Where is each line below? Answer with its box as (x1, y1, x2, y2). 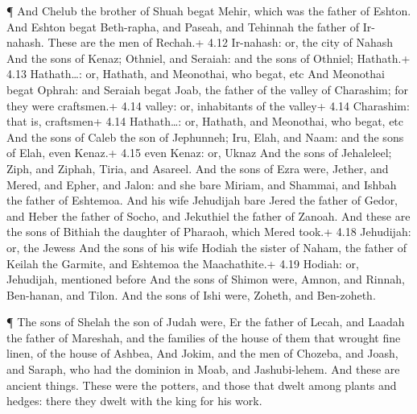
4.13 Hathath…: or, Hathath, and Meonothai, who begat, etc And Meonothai (6, 65, 385, 82)
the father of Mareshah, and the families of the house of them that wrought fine (6, 329, 401, 346)
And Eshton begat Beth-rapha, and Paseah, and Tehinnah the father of (6, 18, 359, 35)
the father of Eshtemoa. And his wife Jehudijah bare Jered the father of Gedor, (6, 192, 398, 209)
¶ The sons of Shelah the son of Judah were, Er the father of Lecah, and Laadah (6, 313, 405, 330)
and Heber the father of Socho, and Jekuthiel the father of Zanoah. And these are (6, 207, 411, 224)
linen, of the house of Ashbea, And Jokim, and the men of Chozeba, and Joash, (6, 345, 398, 362)
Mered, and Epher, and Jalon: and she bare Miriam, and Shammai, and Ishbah (6, 176, 397, 193)
